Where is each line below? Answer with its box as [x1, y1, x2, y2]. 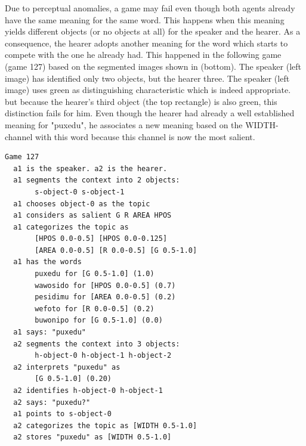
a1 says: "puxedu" [13, 328, 86, 337]
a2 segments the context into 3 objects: [13, 339, 180, 348]
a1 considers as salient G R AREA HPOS [13, 211, 172, 220]
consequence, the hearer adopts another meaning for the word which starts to [5, 36, 288, 49]
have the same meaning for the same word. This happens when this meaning [5, 13, 285, 26]
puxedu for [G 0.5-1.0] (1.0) [35, 270, 154, 278]
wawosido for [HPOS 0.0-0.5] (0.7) [35, 281, 176, 290]
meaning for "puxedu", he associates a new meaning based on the [5, 118, 243, 131]
